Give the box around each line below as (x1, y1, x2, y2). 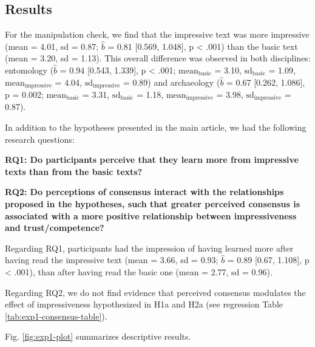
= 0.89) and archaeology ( (123, 75, 220, 88)
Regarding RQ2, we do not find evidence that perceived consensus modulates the (5, 286, 306, 298)
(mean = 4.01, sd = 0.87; (5, 40, 99, 52)
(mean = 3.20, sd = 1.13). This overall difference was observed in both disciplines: (5, 52, 311, 64)
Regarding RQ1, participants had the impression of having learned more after (5, 241, 294, 254)
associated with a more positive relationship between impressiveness (5, 209, 297, 222)
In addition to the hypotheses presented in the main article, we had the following (5, 121, 307, 134)
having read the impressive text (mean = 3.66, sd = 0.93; (5, 253, 218, 266)
